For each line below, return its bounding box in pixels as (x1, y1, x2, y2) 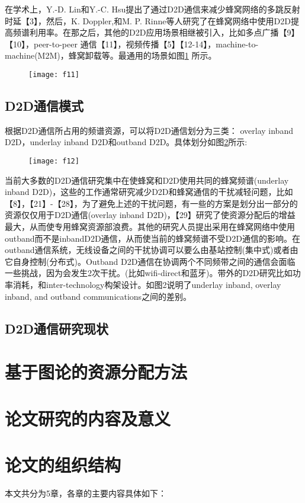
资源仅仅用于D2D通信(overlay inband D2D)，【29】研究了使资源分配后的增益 (5, 209, 296, 221)
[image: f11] (28, 70, 79, 79)
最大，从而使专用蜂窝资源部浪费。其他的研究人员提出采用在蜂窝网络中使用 (5, 220, 295, 233)
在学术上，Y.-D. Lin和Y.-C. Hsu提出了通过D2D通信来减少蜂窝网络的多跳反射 (5, 3, 300, 15)
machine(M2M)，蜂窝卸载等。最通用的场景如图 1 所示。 (5, 49, 217, 62)
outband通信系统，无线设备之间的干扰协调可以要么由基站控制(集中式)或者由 (5, 244, 298, 256)
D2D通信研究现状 (5, 319, 109, 337)
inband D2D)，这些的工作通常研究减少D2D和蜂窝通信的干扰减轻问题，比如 (5, 185, 293, 198)
